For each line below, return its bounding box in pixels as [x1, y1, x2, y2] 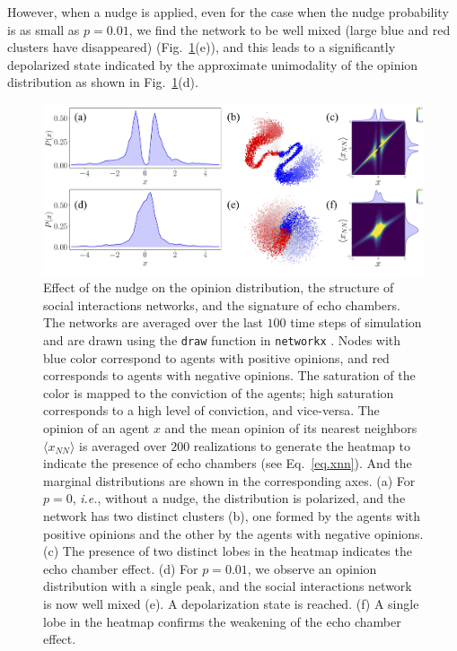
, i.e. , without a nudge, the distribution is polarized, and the [72, 489, 406, 508]
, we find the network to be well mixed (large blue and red [128, 20, 451, 39]
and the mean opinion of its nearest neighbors [164, 419, 417, 438]
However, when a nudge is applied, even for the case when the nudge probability [7, 3, 449, 21]
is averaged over [79, 436, 167, 455]
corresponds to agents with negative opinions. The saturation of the [43, 366, 416, 385]
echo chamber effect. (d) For [43, 559, 198, 577]
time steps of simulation [290, 313, 422, 332]
